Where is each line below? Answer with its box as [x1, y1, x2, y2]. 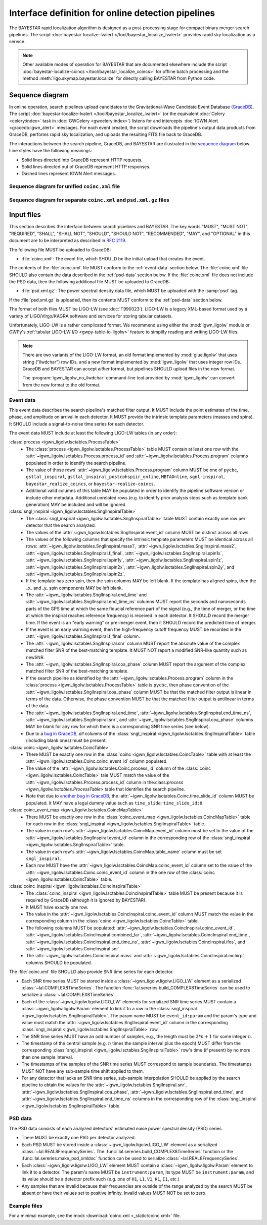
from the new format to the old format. [22, 382, 101, 388]
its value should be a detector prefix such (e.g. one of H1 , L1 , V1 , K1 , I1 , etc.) [21, 1176, 180, 1182]
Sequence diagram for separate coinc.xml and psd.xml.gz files [9, 196, 170, 203]
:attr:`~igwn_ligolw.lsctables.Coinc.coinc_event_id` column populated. [26, 758, 168, 764]
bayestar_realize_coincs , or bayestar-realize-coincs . [26, 481, 155, 487]
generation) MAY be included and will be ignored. [26, 501, 127, 507]
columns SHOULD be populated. [26, 960, 92, 966]
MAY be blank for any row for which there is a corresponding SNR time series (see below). [26, 724, 210, 730]
